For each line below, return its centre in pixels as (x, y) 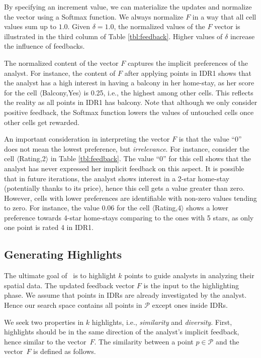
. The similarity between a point (144, 341)
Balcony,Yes (60, 92)
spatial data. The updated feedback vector (69, 285)
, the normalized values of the (159, 26)
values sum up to (30, 26)
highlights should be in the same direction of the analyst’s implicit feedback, (122, 332)
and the (227, 341)
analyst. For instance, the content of (60, 73)
